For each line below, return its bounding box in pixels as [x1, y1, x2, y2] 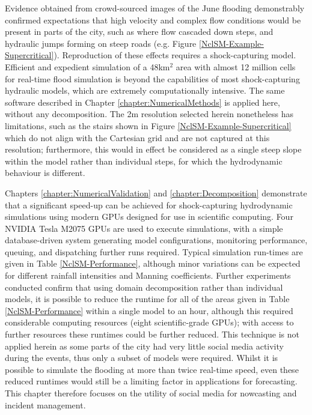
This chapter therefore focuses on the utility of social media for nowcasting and [5, 387, 297, 399]
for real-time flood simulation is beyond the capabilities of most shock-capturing [5, 72, 300, 85]
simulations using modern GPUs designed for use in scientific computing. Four [5, 210, 293, 223]
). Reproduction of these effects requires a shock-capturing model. [54, 49, 296, 61]
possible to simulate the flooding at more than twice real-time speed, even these [5, 363, 299, 375]
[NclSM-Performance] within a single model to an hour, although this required [5, 304, 293, 317]
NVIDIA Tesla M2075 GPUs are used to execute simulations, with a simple [5, 222, 283, 234]
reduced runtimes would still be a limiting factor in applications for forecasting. [5, 375, 298, 387]
